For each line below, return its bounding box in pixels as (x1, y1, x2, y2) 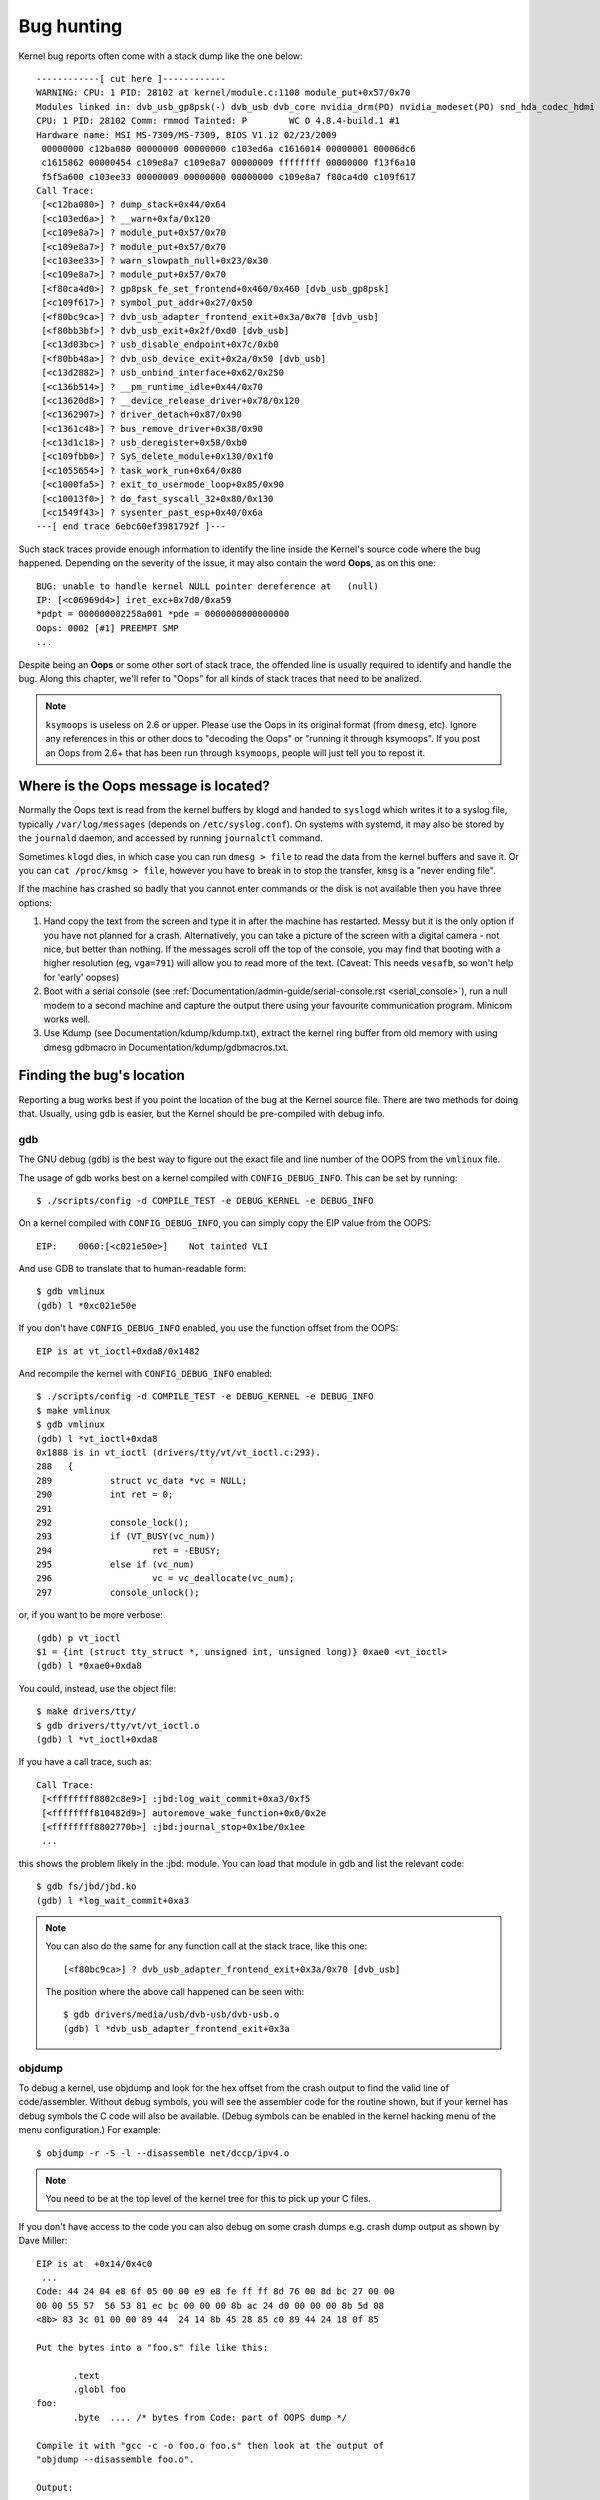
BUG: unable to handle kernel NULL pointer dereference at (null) (36, 580, 379, 592)
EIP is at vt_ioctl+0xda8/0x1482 (36, 1345, 200, 1357)
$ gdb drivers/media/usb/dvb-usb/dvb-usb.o (63, 2009, 280, 2020)
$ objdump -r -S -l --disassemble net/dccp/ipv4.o (36, 2147, 290, 2159)
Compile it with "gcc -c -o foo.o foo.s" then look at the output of (36, 2440, 385, 2451)
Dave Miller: (18, 2235, 68, 2247)
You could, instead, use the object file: (18, 1682, 177, 1694)
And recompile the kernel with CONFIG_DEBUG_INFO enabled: (18, 1368, 273, 1380)
